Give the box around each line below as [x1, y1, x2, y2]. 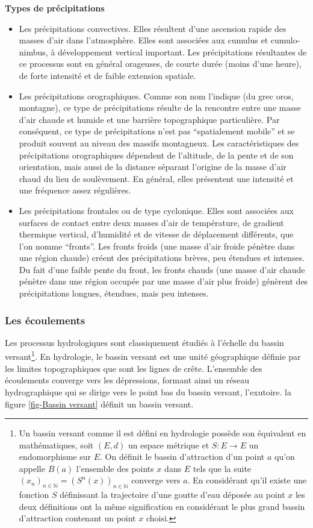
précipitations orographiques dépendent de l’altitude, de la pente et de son [19, 148, 294, 161]
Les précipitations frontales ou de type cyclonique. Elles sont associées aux [19, 204, 294, 216]
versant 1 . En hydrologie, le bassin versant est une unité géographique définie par [5, 348, 301, 363]
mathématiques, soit [19, 438, 94, 451]
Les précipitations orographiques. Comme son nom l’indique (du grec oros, [19, 89, 294, 102]
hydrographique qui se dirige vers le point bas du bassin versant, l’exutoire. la [5, 385, 291, 398]
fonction [19, 488, 49, 501]
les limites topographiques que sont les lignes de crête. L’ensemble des [5, 362, 262, 374]
